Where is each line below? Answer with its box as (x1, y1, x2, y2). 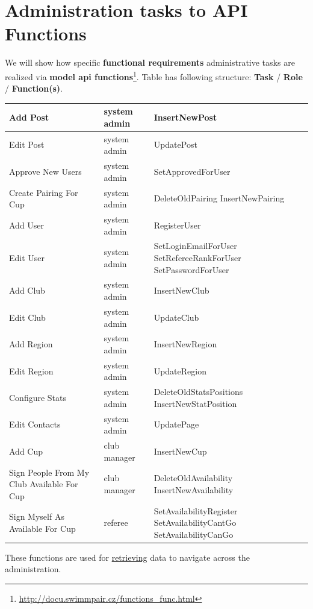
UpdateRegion (153, 364, 206, 377)
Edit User (9, 251, 45, 264)
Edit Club (9, 311, 46, 323)
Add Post (9, 111, 49, 124)
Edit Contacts (9, 418, 61, 431)
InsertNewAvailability (153, 483, 234, 496)
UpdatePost (153, 138, 197, 151)
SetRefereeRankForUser (153, 251, 241, 264)
